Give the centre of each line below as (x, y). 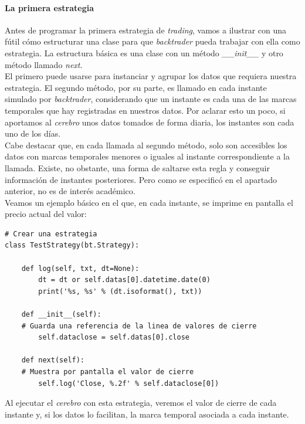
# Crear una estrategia (51, 234)
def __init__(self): (61, 315)
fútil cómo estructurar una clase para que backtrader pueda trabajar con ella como (152, 41)
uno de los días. (33, 133)
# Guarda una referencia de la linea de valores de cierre (139, 326)
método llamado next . (44, 64)
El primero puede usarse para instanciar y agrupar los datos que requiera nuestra (151, 76)
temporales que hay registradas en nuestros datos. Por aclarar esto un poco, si (145, 110)
